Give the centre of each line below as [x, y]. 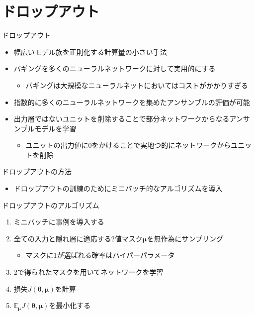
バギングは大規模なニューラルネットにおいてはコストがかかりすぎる [137, 85]
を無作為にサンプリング [185, 238]
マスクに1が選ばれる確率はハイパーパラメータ [100, 255]
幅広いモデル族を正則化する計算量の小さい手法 [90, 52]
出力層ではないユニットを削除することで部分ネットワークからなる [122, 119]
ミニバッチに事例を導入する [59, 222]
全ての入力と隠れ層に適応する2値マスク [78, 238]
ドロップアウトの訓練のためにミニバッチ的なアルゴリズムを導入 [118, 188]
